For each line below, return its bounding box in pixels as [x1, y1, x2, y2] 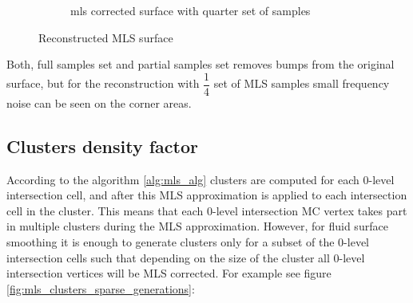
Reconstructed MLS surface [38, 29, 173, 45]
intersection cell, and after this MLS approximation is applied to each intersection [6, 187, 407, 203]
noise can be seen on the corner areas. [6, 94, 192, 111]
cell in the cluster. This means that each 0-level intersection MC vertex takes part [6, 202, 407, 218]
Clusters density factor [6, 133, 198, 158]
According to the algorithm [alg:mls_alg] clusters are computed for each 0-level [6, 171, 395, 187]
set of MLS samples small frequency [213, 75, 390, 92]
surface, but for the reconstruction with [6, 75, 200, 92]
